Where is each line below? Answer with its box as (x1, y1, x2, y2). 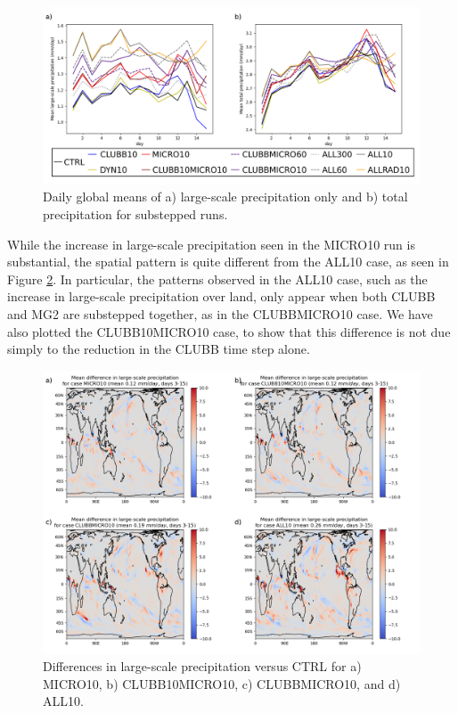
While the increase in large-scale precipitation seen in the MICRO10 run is (7, 234, 415, 253)
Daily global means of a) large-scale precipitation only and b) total (43, 187, 408, 206)
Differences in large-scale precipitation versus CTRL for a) (43, 657, 362, 676)
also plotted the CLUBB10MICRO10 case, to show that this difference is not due (7, 322, 451, 340)
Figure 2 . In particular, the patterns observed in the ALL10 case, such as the (7, 269, 428, 288)
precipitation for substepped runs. (43, 204, 228, 223)
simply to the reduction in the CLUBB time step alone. (7, 340, 310, 358)
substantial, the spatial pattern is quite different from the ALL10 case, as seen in (7, 252, 449, 271)
